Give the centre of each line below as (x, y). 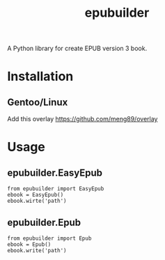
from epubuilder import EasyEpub (56, 189)
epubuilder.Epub (44, 222)
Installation (40, 76)
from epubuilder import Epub (49, 238)
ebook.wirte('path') (37, 201)
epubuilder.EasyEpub (55, 173)
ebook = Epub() (29, 245)
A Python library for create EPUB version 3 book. (77, 48)
